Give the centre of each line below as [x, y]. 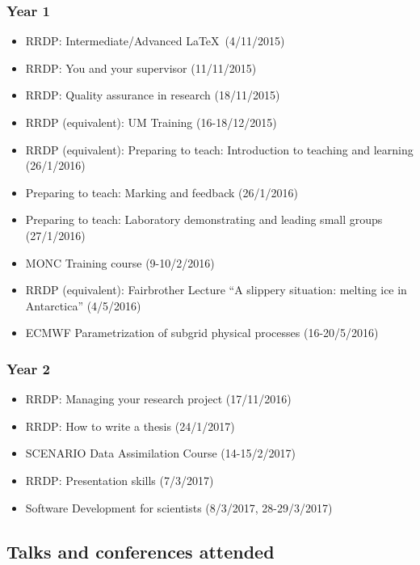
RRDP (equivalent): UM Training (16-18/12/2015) [151, 122]
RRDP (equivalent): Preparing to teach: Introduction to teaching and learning [219, 149]
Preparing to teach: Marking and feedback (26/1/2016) [162, 192]
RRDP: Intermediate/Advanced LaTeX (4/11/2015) [155, 41]
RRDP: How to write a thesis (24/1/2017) [130, 426]
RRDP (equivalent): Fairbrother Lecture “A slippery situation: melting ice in [216, 290]
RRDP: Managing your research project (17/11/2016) [158, 399]
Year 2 [28, 368]
